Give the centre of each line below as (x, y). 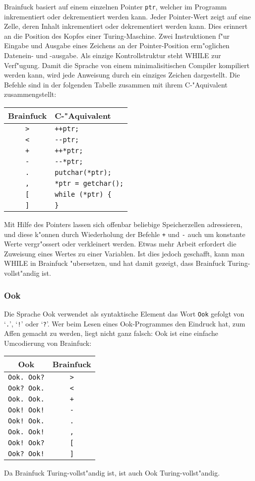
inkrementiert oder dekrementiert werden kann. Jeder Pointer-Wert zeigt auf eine (127, 16)
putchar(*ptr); (83, 172)
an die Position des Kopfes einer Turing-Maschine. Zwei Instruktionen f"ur (117, 36)
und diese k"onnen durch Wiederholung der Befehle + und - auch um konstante (125, 234)
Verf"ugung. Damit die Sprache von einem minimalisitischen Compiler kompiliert (127, 65)
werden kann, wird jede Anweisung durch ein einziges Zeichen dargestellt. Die (122, 75)
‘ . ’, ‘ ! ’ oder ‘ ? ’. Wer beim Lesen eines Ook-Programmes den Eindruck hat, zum (125, 323)
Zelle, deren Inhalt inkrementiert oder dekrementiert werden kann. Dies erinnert (126, 26)
